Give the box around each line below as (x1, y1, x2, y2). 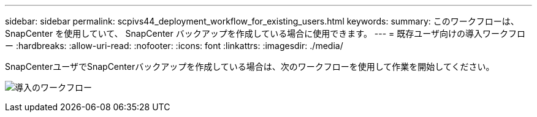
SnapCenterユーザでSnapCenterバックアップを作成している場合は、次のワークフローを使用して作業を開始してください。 (5, 61, 495, 72)
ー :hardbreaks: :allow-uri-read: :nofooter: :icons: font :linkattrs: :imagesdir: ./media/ (5, 40, 343, 51)
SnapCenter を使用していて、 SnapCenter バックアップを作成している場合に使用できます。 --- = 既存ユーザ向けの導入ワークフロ (5, 28, 526, 39)
